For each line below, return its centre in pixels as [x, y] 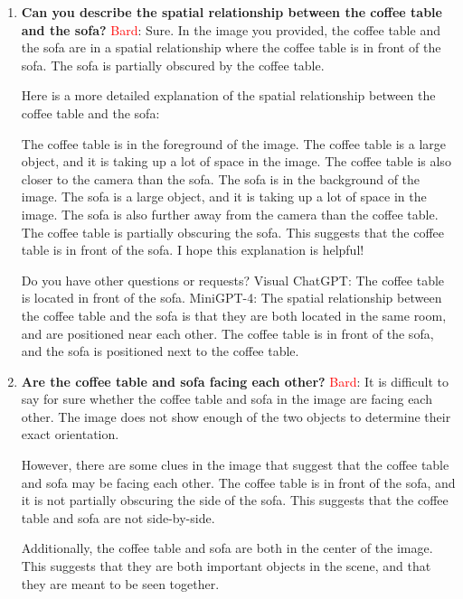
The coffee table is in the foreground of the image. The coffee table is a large [233, 143]
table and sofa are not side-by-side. [118, 517]
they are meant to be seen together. [120, 583]
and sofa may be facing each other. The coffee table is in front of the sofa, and [238, 482]
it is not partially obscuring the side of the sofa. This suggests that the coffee [235, 500]
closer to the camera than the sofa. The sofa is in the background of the [221, 178]
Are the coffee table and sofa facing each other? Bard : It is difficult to [235, 381]
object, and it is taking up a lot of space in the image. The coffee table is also [236, 161]
